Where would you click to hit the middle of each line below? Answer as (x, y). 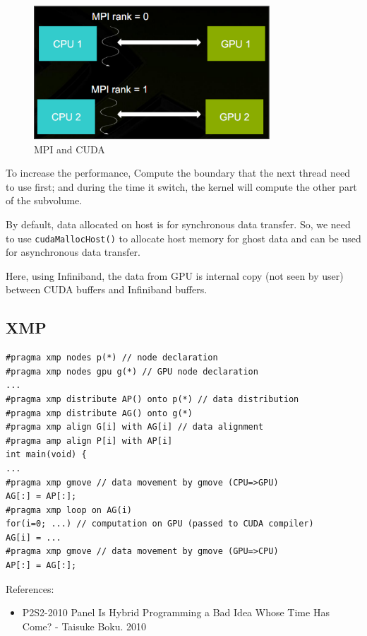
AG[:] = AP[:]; (41, 496)
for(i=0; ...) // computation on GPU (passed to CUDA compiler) (160, 524)
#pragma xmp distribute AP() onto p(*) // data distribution (152, 399)
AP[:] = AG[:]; (41, 566)
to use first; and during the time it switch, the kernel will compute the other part (181, 186)
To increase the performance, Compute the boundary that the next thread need (178, 173)
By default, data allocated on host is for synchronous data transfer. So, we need (178, 224)
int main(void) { (46, 455)
